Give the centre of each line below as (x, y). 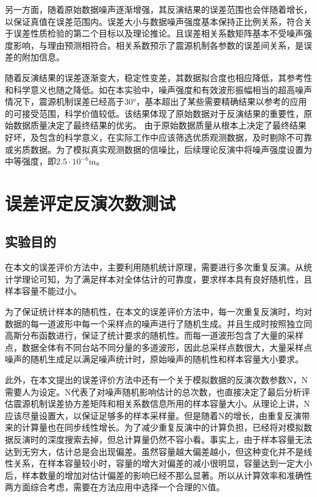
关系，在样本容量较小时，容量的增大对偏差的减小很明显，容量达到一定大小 (162, 463)
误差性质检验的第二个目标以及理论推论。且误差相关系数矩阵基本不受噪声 (158, 33)
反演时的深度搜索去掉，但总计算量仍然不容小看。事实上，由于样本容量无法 (162, 439)
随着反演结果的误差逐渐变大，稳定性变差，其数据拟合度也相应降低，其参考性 (158, 77)
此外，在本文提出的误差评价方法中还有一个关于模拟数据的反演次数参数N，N (156, 380)
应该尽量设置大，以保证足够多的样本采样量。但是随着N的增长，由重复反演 (153, 415)
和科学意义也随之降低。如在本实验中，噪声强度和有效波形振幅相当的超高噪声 (158, 89)
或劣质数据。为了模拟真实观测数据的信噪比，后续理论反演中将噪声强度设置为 (158, 149)
